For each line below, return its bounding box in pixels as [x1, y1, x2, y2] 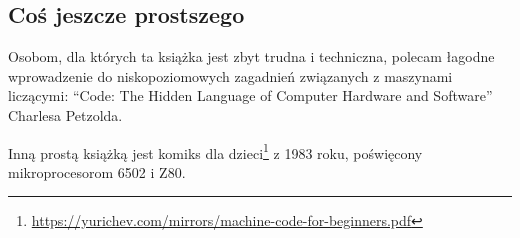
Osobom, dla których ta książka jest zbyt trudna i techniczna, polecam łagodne [8, 46, 495, 67]
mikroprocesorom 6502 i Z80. [8, 161, 186, 182]
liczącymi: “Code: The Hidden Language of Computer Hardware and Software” [8, 85, 493, 106]
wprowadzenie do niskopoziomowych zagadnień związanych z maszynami [8, 65, 453, 86]
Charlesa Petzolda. [8, 104, 123, 125]
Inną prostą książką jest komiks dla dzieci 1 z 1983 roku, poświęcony [8, 139, 423, 163]
